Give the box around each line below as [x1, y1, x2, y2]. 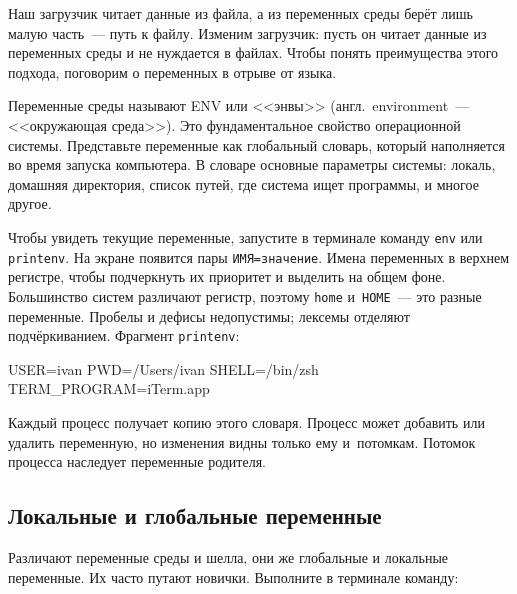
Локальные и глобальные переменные [8, 500, 382, 531]
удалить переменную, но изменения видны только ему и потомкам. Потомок [8, 431, 476, 452]
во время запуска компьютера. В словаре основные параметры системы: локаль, [8, 154, 496, 175]
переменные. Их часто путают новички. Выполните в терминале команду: [8, 566, 459, 587]
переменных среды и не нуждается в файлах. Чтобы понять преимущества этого [8, 42, 499, 63]
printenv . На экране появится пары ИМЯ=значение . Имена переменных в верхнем [8, 246, 510, 267]
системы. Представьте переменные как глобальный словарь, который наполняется [8, 134, 506, 155]
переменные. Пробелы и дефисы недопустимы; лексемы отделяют [8, 305, 410, 326]
